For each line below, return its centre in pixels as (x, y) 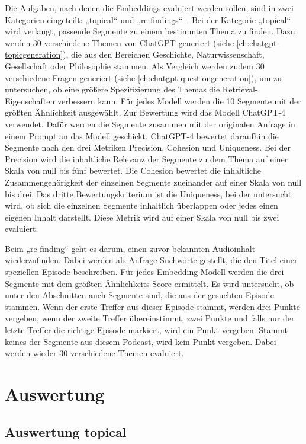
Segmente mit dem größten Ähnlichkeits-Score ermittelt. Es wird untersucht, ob (149, 283)
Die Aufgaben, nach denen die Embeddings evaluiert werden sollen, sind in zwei (149, 8)
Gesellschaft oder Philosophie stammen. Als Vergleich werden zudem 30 (135, 66)
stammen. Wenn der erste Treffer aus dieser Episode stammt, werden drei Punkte (152, 306)
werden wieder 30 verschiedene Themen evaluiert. (94, 353)
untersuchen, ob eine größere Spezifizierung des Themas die (112, 89)
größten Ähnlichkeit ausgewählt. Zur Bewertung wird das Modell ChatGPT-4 (145, 112)
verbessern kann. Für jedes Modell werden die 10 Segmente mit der (179, 100)
